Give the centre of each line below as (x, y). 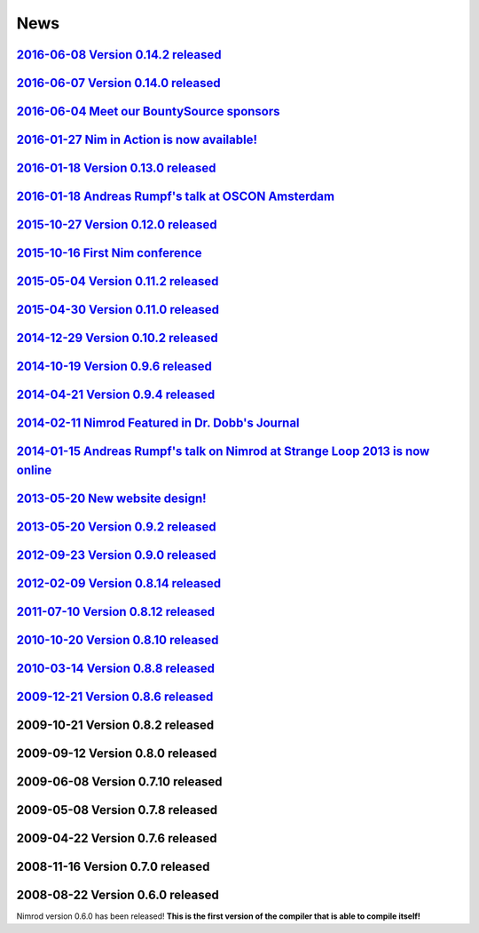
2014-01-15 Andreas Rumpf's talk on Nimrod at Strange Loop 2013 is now (223, 452)
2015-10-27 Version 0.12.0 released (117, 225)
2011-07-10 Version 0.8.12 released (116, 612)
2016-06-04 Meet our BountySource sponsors (148, 112)
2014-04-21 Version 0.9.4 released (116, 395)
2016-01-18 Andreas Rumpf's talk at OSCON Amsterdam (176, 197)
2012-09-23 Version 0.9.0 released (116, 555)
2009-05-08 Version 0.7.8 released (117, 810)
